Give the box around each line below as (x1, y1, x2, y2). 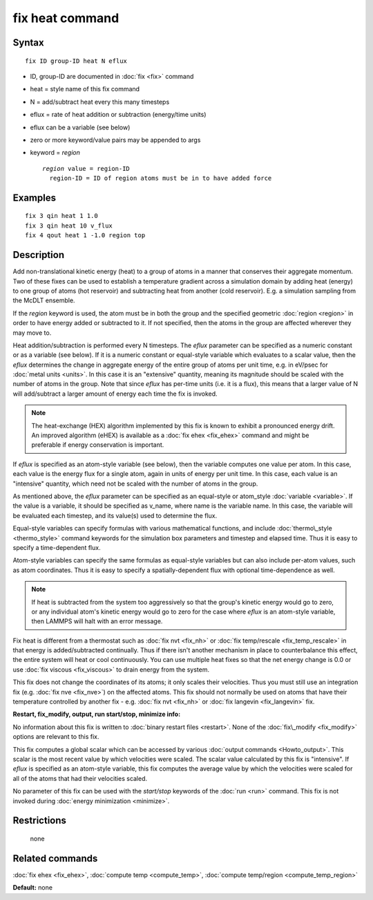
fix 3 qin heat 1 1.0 (25, 212, 98, 220)
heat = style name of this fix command (30, 85, 140, 93)
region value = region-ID (42, 165, 131, 172)
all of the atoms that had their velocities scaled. (12, 774, 148, 782)
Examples (12, 192, 57, 203)
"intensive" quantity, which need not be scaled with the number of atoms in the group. (12, 479, 258, 488)
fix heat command (12, 10, 119, 26)
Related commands (12, 852, 98, 864)
